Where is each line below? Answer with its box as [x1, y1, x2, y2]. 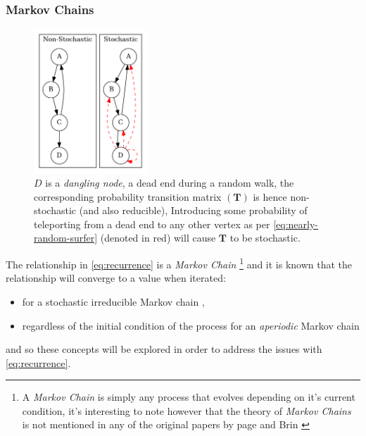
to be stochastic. [229, 230, 301, 245]
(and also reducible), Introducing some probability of [79, 203, 308, 218]
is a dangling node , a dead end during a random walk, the [45, 175, 294, 190]
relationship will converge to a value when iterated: [6, 270, 226, 285]
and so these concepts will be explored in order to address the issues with [6, 342, 322, 356]
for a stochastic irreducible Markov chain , [22, 294, 205, 309]
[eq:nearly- [273, 216, 318, 231]
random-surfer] [34, 230, 98, 245]
